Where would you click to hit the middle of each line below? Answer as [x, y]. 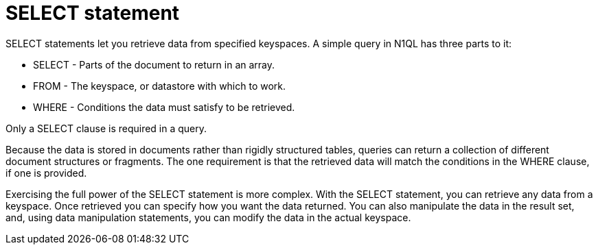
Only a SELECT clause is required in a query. [106, 128]
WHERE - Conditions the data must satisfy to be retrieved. [164, 107]
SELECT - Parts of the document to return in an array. [154, 64]
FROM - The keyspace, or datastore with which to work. [160, 86]
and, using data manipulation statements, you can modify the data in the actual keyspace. [208, 217]
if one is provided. [46, 173]
